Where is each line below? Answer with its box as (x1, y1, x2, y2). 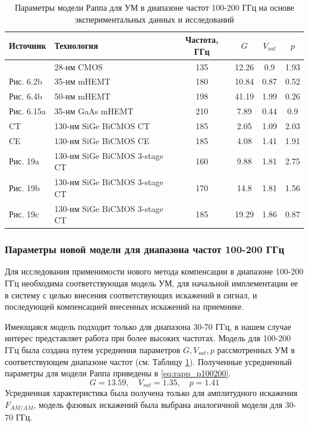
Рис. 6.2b (9, 75, 42, 88)
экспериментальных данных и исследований (75, 13, 234, 25)
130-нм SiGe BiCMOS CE (54, 134, 150, 147)
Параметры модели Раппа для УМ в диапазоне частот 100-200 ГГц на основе (14, 1, 295, 13)
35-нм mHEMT (54, 75, 111, 88)
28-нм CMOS (54, 60, 103, 73)
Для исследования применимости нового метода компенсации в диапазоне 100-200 (5, 265, 304, 278)
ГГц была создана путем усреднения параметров (5, 344, 181, 356)
